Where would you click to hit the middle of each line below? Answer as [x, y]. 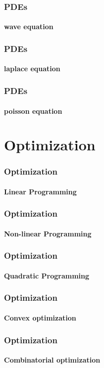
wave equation [29, 26]
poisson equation [33, 111]
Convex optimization [40, 318]
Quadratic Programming [47, 275]
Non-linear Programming [48, 233]
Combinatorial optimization [52, 360]
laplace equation [32, 69]
